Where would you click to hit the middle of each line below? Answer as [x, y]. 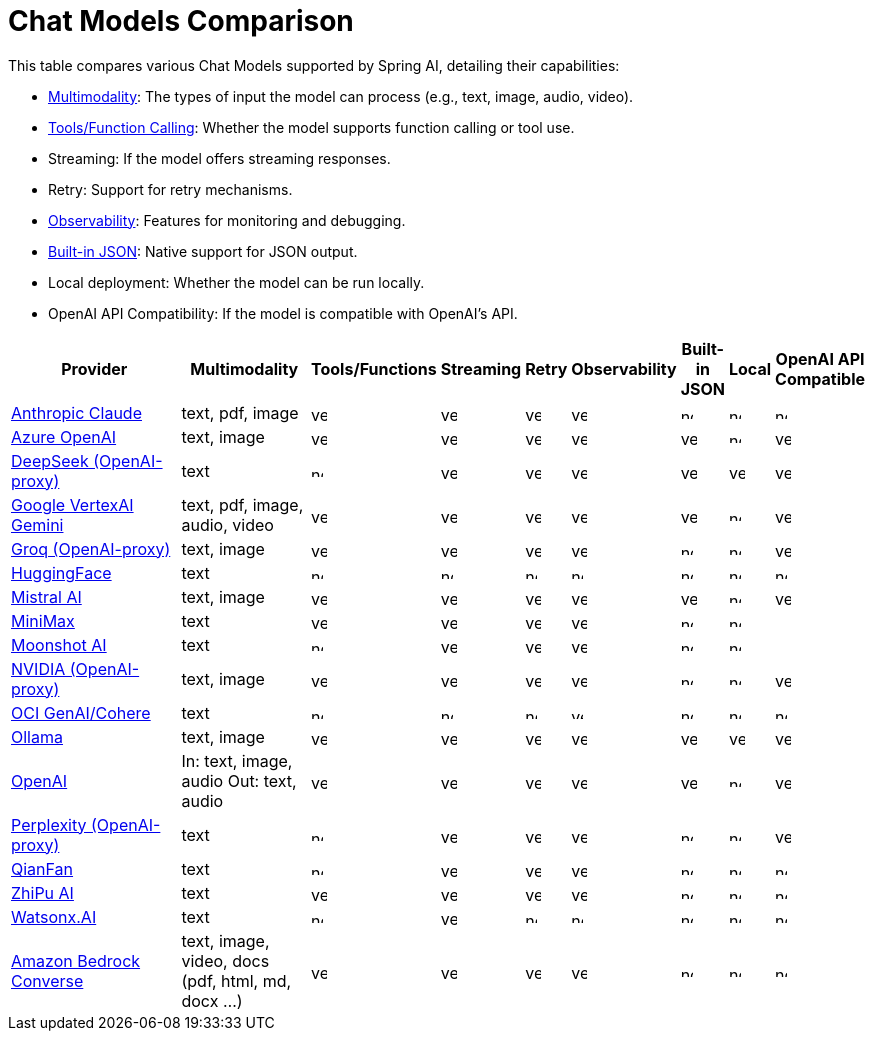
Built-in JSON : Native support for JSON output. [203, 251]
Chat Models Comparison [181, 21]
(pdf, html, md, [236, 980]
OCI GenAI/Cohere [81, 712]
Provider [94, 368]
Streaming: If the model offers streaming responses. [219, 158]
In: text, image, [237, 760]
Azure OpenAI [64, 436]
